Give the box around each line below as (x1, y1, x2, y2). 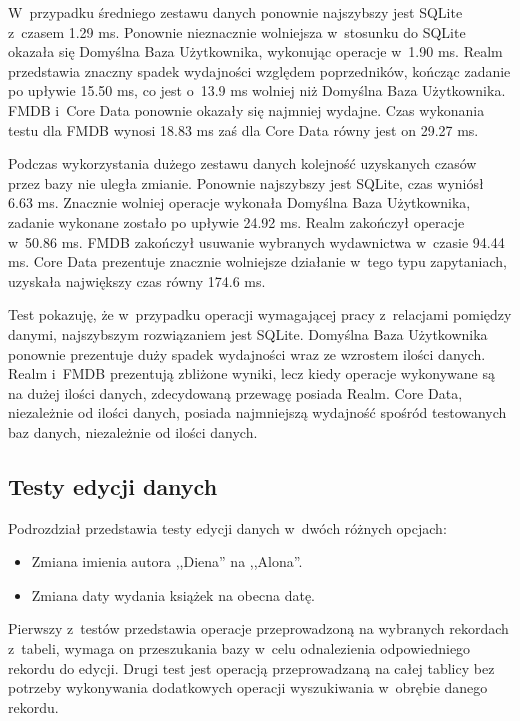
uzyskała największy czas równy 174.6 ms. (8, 270, 266, 291)
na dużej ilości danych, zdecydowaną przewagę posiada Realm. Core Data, (8, 382, 463, 403)
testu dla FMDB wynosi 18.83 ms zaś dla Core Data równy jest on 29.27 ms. (8, 119, 479, 140)
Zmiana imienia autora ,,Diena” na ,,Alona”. (31, 551, 303, 572)
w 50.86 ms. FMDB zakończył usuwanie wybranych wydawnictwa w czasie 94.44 (8, 231, 505, 252)
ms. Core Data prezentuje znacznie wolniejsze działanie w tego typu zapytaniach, (8, 251, 507, 272)
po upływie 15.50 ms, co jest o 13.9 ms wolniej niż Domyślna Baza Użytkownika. (8, 80, 506, 101)
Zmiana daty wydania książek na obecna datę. (31, 584, 315, 605)
